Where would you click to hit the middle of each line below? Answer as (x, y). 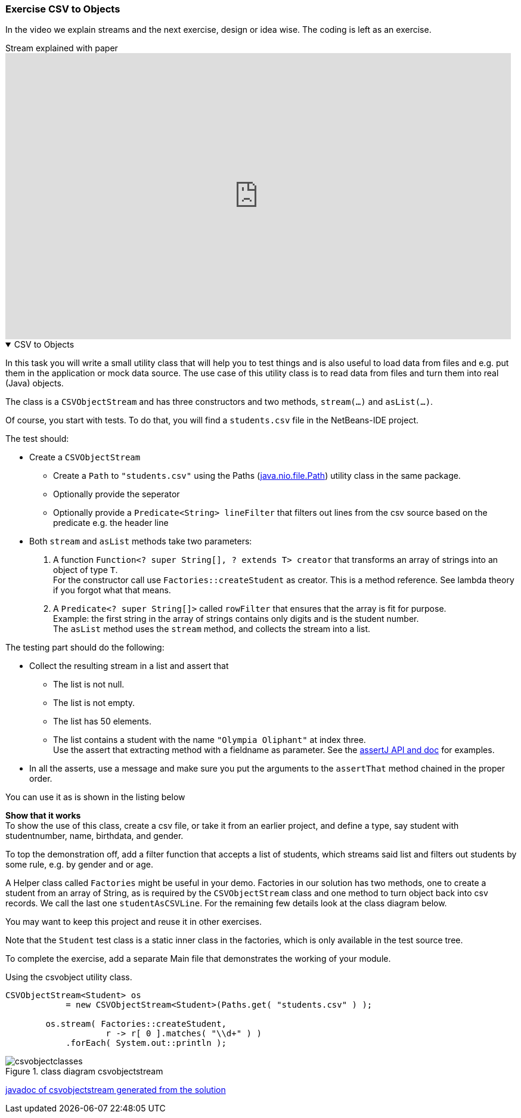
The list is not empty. (94, 703)
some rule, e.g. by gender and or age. (79, 865)
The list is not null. (89, 685)
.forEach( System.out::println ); (146, 1043)
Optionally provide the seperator (117, 494)
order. (41, 779)
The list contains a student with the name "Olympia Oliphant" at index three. (210, 740)
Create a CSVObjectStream (85, 457)
